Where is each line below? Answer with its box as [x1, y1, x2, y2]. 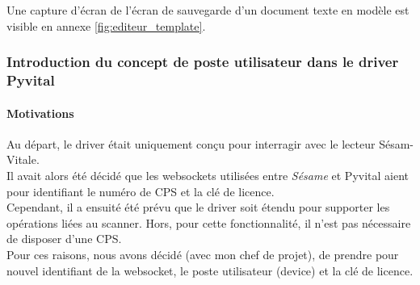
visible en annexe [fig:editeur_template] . [6, 17, 206, 34]
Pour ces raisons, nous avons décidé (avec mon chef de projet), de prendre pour [6, 245, 399, 262]
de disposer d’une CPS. [6, 230, 122, 247]
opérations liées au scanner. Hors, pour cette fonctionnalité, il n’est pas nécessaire [6, 214, 411, 231]
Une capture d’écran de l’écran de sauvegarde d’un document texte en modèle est [6, 2, 409, 18]
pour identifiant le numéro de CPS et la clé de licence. [6, 182, 275, 199]
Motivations [6, 104, 74, 121]
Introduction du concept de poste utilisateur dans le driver [6, 52, 399, 72]
